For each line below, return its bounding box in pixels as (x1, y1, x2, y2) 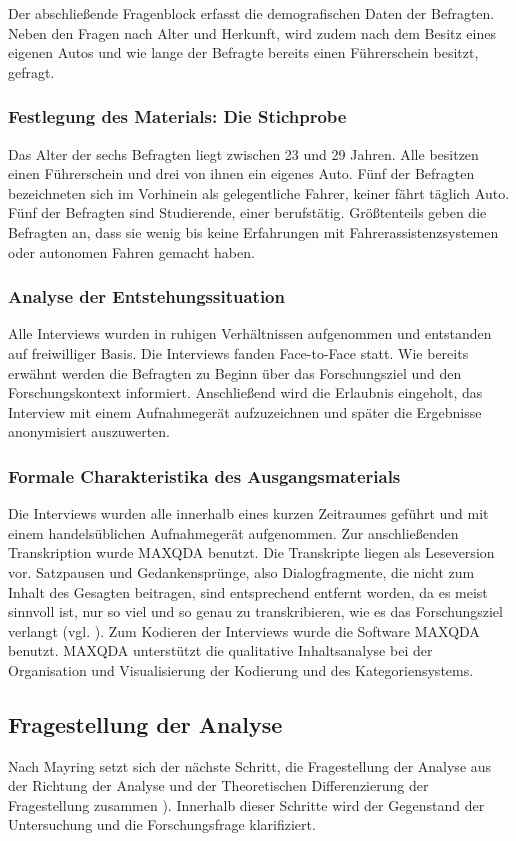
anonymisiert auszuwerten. (8, 421, 171, 442)
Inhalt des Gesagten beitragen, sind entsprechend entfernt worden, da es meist (8, 581, 488, 602)
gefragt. (8, 61, 55, 82)
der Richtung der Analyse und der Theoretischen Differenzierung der (8, 775, 429, 796)
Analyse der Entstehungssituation (8, 284, 285, 309)
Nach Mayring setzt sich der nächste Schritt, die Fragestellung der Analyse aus (8, 755, 492, 776)
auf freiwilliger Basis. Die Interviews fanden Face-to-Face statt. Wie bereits (8, 342, 469, 363)
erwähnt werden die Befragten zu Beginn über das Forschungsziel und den (8, 362, 462, 383)
